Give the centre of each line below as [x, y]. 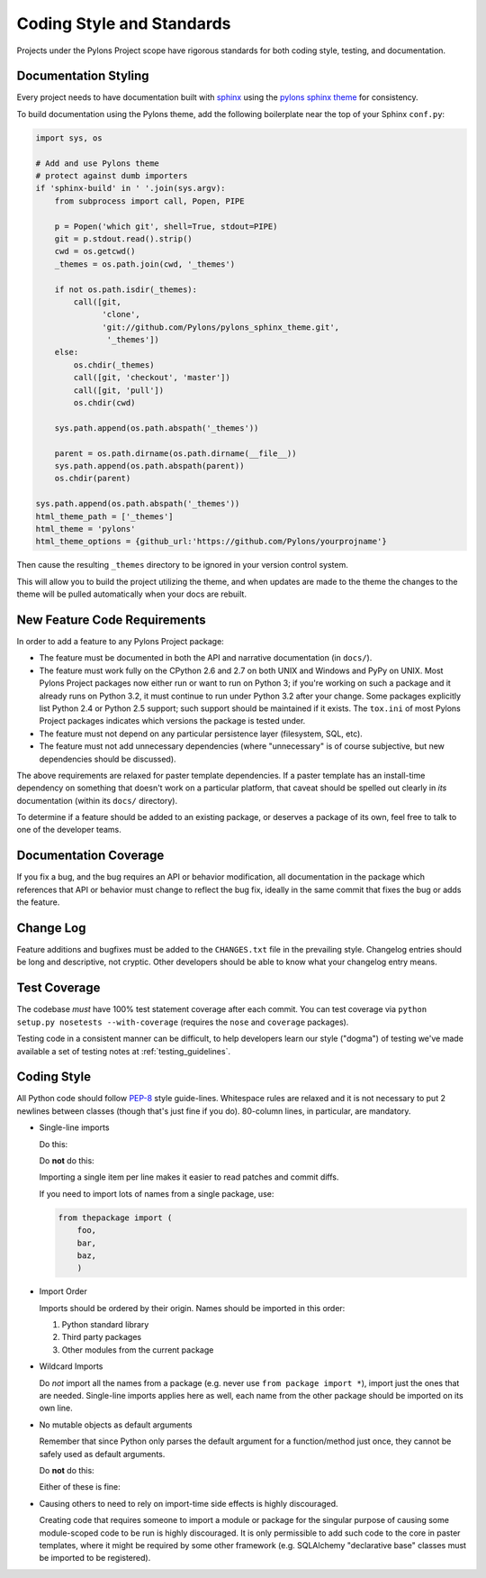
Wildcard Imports [71, 1366]
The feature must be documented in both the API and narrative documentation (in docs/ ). [206, 658]
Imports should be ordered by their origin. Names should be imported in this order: [192, 1308]
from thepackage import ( [115, 1218]
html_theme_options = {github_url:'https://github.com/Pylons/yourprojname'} [211, 542]
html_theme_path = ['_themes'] [105, 516]
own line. [56, 1408]
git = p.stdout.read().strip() [123, 238]
